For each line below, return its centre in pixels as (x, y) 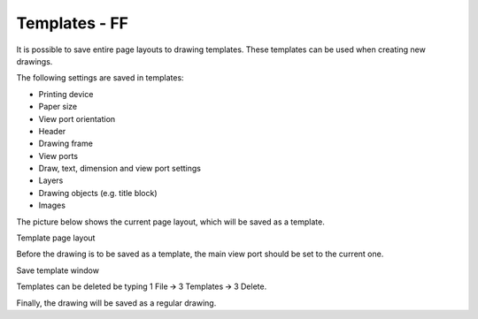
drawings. (35, 61)
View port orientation (77, 118)
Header (52, 131)
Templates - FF (72, 23)
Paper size (58, 107)
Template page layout (56, 238)
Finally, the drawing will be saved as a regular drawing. (116, 303)
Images (52, 205)
